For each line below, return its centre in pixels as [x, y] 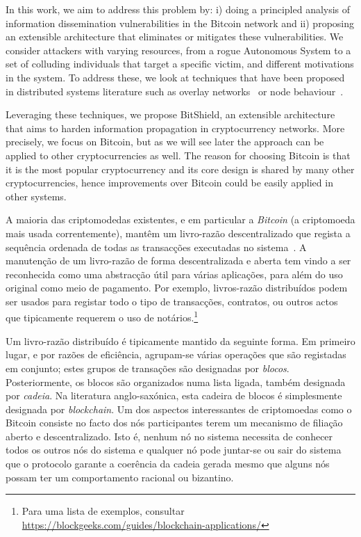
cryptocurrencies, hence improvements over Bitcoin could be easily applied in [169, 183]
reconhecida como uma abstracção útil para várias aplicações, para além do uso [174, 274]
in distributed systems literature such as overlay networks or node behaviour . [175, 91]
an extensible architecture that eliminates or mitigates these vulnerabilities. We [175, 37]
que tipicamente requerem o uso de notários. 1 [102, 316]
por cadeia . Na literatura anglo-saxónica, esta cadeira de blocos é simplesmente [174, 395]
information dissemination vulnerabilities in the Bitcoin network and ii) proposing [180, 23]
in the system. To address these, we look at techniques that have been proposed [175, 77]
